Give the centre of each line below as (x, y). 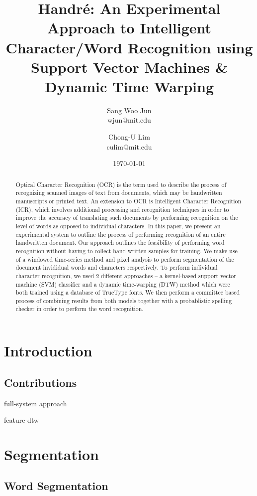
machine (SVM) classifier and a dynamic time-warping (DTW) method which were (123, 284)
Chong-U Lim (129, 137)
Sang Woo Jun (129, 110)
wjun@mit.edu (129, 120)
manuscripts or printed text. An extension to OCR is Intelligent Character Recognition (128, 201)
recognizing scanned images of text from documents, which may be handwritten (119, 193)
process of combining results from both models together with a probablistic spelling (124, 300)
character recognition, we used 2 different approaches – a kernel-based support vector (126, 275)
